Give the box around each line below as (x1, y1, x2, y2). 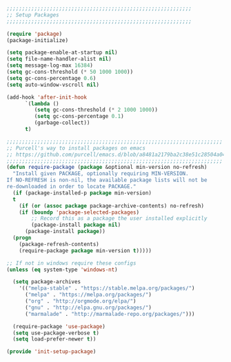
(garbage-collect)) (34, 119, 90, 126)
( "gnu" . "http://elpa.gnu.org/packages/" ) (24, 304, 152, 311)
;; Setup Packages (6, 11, 59, 19)
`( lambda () (24, 100, 59, 107)
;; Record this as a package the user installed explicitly (31, 215, 208, 222)
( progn (12, 234, 32, 241)
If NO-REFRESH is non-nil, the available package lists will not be (6, 177, 208, 184)
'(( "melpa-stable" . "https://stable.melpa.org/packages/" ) (19, 285, 195, 292)
